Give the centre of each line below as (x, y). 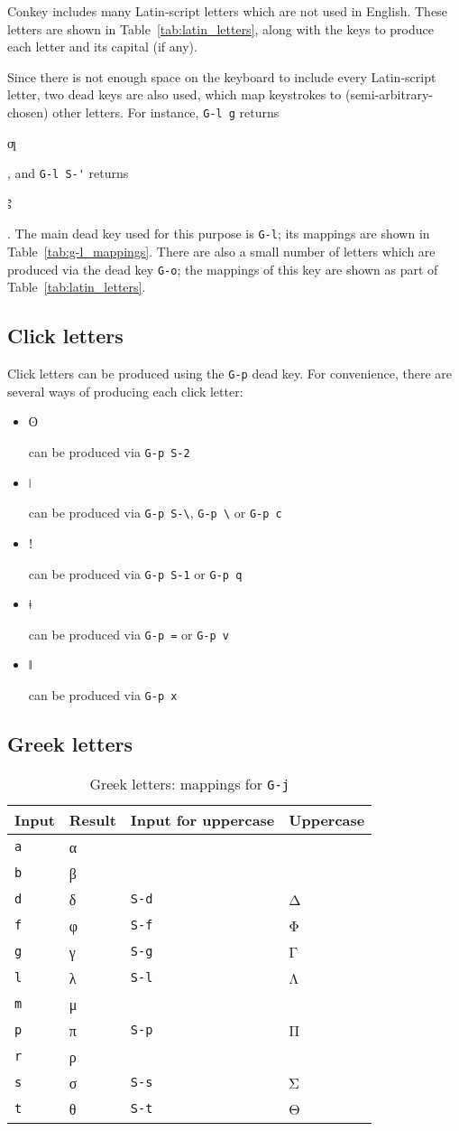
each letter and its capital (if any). (102, 47)
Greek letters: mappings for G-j (189, 783)
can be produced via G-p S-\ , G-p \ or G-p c (155, 513)
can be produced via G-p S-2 (109, 452)
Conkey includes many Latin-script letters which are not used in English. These (227, 11)
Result (92, 819)
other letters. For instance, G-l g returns (166, 112)
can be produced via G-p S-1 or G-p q (135, 573)
